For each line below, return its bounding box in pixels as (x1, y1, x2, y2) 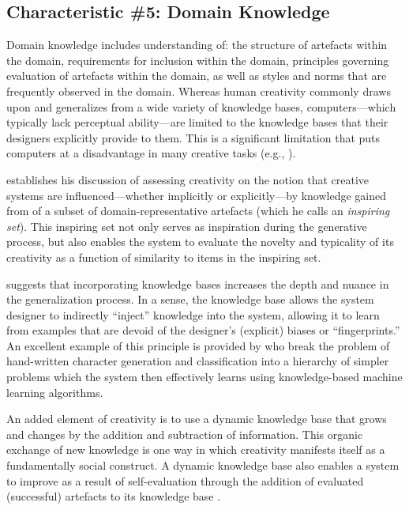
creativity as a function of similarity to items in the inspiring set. (6, 248, 321, 265)
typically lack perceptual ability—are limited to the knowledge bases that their (6, 114, 388, 130)
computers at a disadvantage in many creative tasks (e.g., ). (6, 145, 296, 161)
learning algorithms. (6, 383, 103, 400)
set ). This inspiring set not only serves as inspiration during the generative (6, 217, 367, 234)
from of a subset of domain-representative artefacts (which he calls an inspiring (6, 202, 390, 219)
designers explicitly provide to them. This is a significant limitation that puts (6, 129, 381, 145)
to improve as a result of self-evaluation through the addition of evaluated (6, 472, 364, 489)
